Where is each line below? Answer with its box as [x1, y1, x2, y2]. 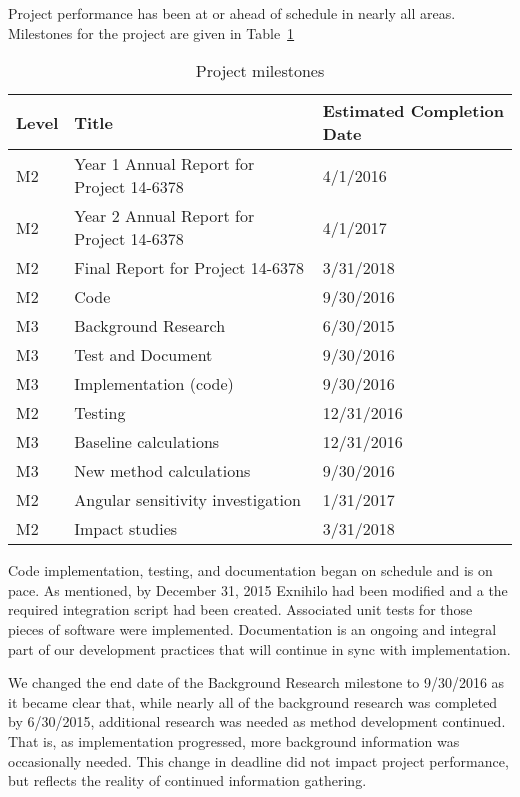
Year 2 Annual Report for [74, 204, 255, 228]
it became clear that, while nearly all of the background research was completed [8, 691, 498, 712]
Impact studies [74, 517, 178, 541]
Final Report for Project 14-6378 [74, 256, 304, 280]
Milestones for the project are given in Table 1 [8, 22, 295, 43]
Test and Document [74, 343, 213, 367]
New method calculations [74, 459, 251, 483]
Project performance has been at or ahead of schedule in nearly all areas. [8, 3, 456, 23]
